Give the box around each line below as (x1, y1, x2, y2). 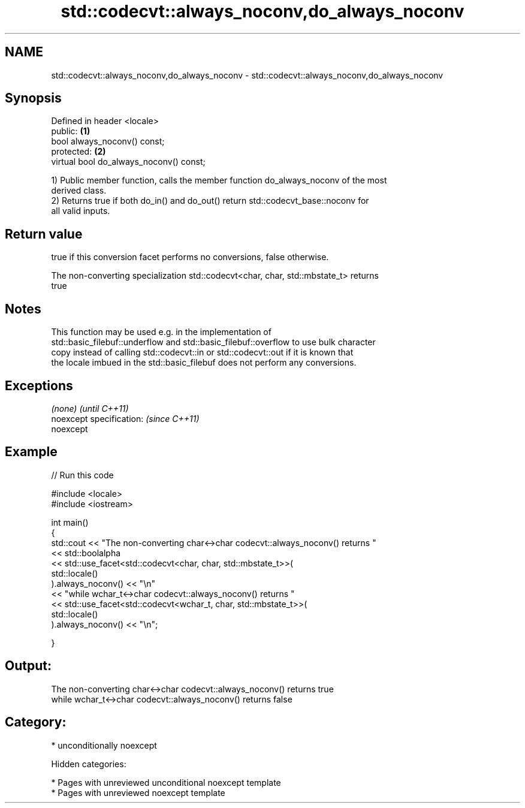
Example (5, 444, 58, 460)
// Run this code (51, 469, 114, 480)
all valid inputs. (51, 206, 110, 216)
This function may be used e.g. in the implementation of (51, 327, 271, 337)
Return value (5, 226, 83, 242)
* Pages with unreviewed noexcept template (51, 787, 225, 798)
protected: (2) (51, 146, 106, 157)
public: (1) (51, 126, 90, 137)
